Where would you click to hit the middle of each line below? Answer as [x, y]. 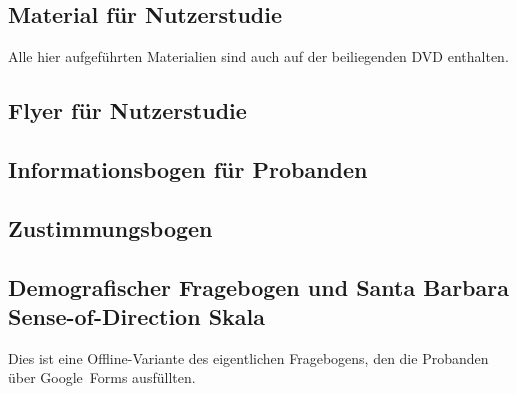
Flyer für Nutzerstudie [127, 110]
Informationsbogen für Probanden [188, 168]
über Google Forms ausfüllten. [102, 377]
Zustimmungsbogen [110, 227]
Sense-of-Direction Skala [136, 315]
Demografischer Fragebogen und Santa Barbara [258, 286]
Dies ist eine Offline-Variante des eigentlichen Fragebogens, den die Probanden [248, 357]
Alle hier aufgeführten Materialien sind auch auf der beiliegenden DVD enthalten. [258, 56]
